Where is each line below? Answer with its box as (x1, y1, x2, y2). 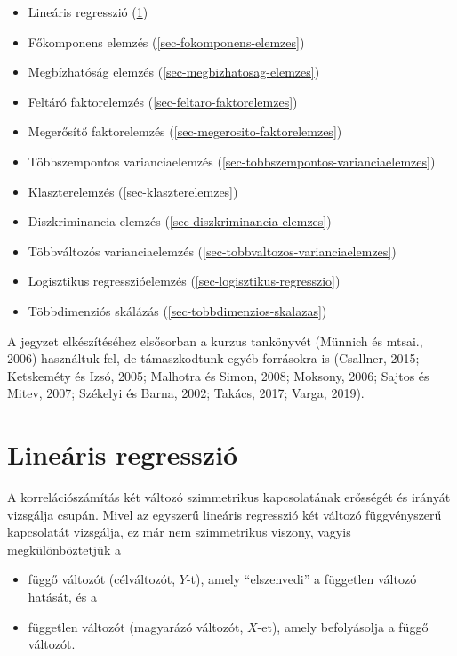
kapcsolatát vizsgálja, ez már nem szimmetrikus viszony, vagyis (7, 522, 351, 541)
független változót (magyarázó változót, (28, 617, 244, 636)
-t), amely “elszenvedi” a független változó (186, 570, 417, 588)
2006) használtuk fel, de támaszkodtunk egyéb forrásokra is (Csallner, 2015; (7, 349, 420, 368)
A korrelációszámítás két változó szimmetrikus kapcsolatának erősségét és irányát (7, 488, 451, 506)
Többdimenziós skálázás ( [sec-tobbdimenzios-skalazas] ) (28, 301, 327, 320)
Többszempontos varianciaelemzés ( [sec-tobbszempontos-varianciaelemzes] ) (28, 151, 436, 170)
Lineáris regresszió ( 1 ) (28, 3, 148, 20)
